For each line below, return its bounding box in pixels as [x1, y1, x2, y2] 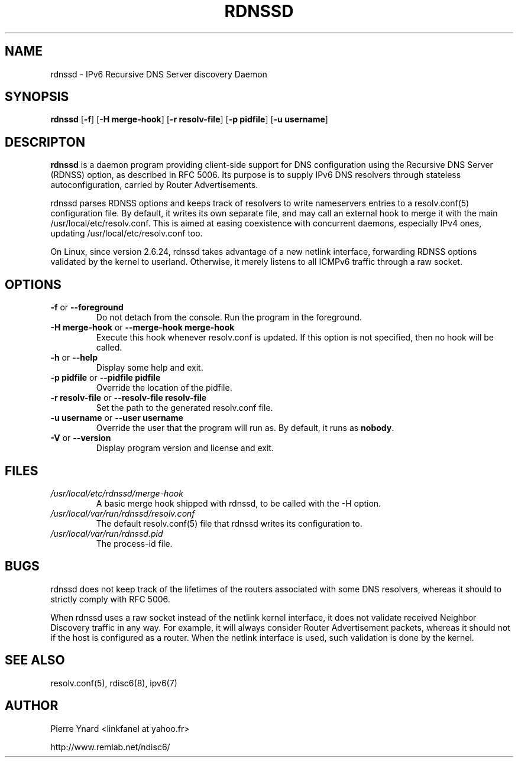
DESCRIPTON [5, 134, 86, 150]
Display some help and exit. [96, 362, 203, 373]
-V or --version [50, 433, 111, 443]
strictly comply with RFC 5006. [50, 594, 170, 604]
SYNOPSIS [5, 89, 69, 105]
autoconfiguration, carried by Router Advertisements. [50, 180, 258, 190]
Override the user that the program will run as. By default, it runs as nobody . [96, 423, 394, 433]
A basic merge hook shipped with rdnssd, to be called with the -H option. [96, 498, 381, 508]
